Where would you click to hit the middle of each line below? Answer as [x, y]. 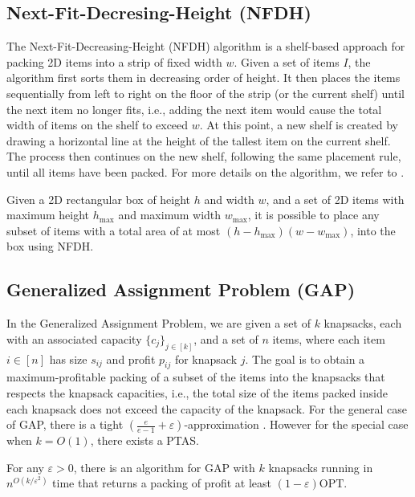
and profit [131, 358]
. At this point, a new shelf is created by [299, 125]
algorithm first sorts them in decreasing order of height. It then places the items [203, 77]
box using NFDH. [50, 246]
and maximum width [170, 215]
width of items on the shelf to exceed [98, 125]
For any [25, 467]
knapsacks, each [363, 323]
